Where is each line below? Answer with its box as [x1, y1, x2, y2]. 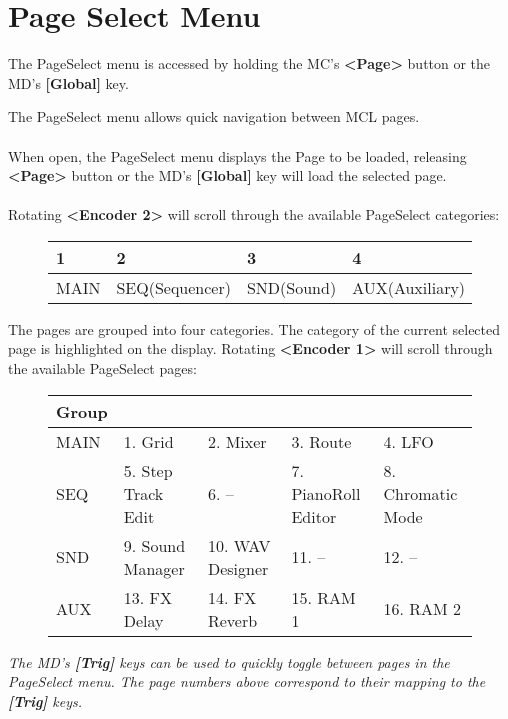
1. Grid [123, 429, 174, 453]
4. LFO [383, 429, 434, 453]
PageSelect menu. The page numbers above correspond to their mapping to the [8, 671, 486, 692]
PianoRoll [291, 481, 361, 505]
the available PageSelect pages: [8, 358, 197, 379]
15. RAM [291, 585, 356, 609]
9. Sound [123, 533, 186, 557]
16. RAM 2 [383, 597, 462, 621]
